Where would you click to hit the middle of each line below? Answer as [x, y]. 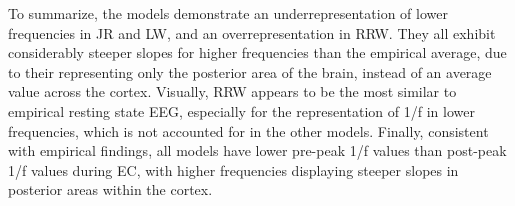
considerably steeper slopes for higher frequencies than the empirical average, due [257, 52]
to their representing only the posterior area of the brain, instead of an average [250, 71]
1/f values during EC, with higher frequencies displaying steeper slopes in [233, 169]
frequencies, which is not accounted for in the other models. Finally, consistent [248, 130]
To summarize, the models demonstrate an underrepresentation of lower [228, 13]
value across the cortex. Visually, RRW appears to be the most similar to [232, 91]
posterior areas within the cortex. [110, 189]
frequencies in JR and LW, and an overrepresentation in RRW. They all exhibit [252, 32]
